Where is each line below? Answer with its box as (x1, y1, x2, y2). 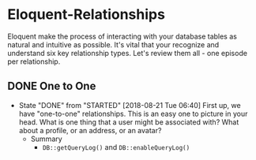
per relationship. (7, 57, 61, 66)
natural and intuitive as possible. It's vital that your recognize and (7, 39, 220, 49)
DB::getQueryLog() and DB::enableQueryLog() (42, 142, 190, 151)
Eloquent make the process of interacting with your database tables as (7, 32, 238, 41)
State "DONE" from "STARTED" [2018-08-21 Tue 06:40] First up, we (18, 100, 242, 110)
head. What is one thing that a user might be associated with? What (18, 117, 239, 127)
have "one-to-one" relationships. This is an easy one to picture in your (18, 109, 248, 118)
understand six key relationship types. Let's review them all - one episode (7, 48, 248, 58)
